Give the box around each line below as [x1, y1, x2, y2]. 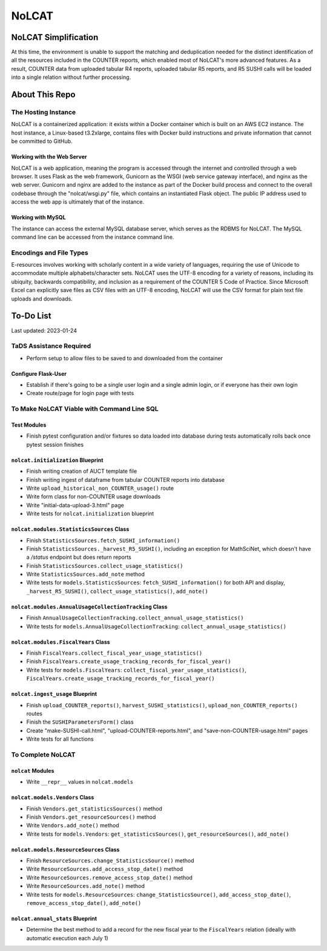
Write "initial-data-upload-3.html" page [26, 501, 124, 509]
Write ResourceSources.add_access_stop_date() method [26, 866, 183, 873]
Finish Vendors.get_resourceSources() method [26, 813, 156, 821]
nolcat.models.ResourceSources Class [11, 846, 120, 853]
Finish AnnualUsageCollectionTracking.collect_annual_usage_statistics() [26, 614, 244, 621]
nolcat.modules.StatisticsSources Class [11, 526, 130, 533]
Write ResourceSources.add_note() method [26, 883, 145, 890]
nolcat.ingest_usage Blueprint [11, 690, 97, 698]
